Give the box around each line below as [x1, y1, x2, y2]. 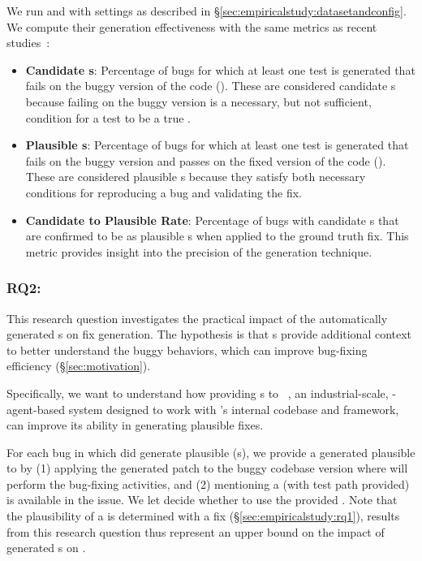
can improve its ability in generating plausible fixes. [6, 416, 264, 434]
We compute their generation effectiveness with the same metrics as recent [6, 18, 377, 35]
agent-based [6, 400, 66, 417]
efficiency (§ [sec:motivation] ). [6, 357, 151, 374]
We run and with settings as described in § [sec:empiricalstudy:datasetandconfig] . [6, 2, 407, 19]
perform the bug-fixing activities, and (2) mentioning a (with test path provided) [6, 475, 410, 492]
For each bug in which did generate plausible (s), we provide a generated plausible [6, 443, 416, 460]
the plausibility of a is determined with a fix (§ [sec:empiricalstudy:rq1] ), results [6, 507, 400, 524]
